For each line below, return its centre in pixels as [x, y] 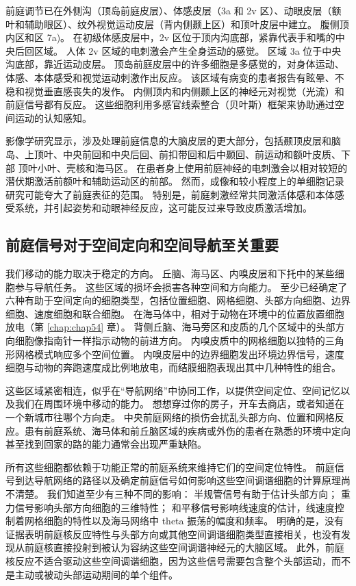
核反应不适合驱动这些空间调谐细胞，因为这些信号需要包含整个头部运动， [168, 560]
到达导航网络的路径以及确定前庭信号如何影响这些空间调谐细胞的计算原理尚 [182, 480]
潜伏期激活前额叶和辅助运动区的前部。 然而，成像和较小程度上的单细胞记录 [175, 181]
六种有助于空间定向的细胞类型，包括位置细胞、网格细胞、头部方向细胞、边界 [178, 300]
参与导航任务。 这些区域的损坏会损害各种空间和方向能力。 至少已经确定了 [181, 286]
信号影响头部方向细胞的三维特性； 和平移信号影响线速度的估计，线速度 [175, 507]
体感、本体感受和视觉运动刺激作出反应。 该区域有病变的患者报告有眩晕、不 [175, 77]
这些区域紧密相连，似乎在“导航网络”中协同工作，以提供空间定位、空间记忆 [173, 390]
